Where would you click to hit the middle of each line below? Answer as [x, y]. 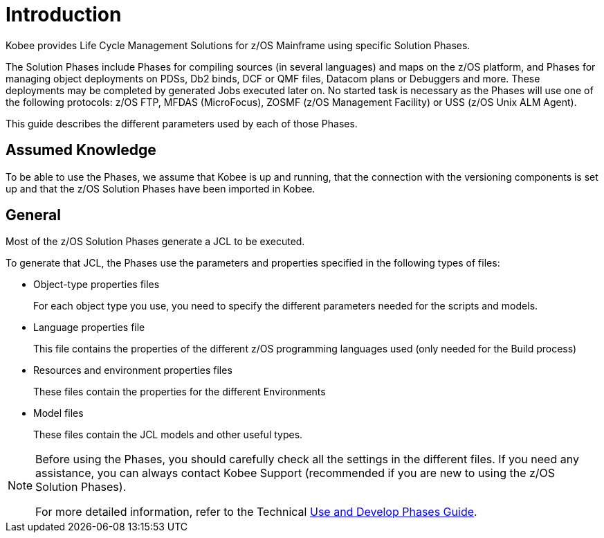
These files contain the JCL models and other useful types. [168, 435]
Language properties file [89, 328]
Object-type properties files [97, 285]
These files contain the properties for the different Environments [180, 392]
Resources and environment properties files [133, 370]
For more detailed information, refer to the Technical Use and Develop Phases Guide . [256, 512]
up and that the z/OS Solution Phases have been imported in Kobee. [161, 188]
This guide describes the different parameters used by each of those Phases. [182, 123]
